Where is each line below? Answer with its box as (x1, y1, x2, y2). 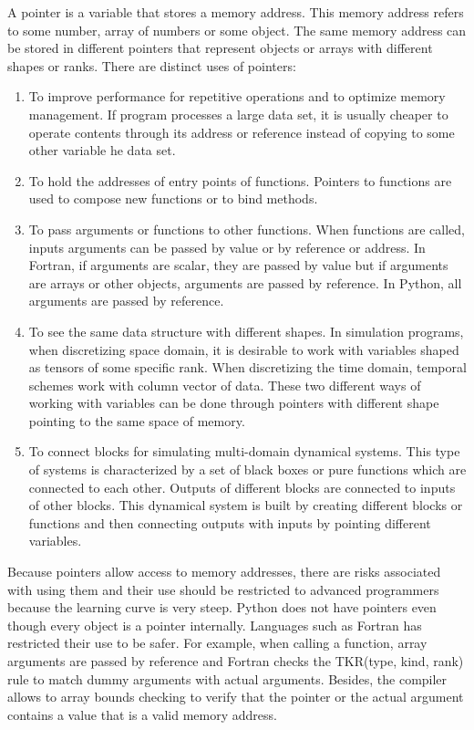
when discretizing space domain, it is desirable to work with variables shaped (28, 339, 459, 359)
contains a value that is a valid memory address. (7, 704, 277, 724)
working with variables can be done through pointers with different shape (28, 393, 439, 412)
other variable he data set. (28, 141, 176, 160)
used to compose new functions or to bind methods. (28, 189, 318, 208)
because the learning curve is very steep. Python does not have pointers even (7, 598, 437, 617)
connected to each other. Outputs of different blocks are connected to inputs (28, 477, 456, 496)
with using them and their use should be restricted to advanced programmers (7, 579, 439, 599)
